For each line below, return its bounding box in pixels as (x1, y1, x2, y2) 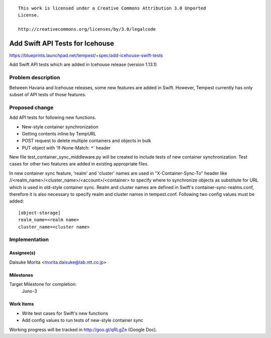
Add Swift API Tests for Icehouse (9, 39, 114, 48)
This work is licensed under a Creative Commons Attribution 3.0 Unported (18, 6, 206, 11)
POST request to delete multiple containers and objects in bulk (22, 138, 152, 144)
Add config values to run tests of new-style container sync (22, 317, 144, 323)
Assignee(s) (9, 250, 36, 256)
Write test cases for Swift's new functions (22, 310, 108, 316)
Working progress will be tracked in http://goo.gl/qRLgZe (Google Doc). (9, 326, 158, 332)
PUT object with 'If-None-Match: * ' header (22, 144, 111, 150)
